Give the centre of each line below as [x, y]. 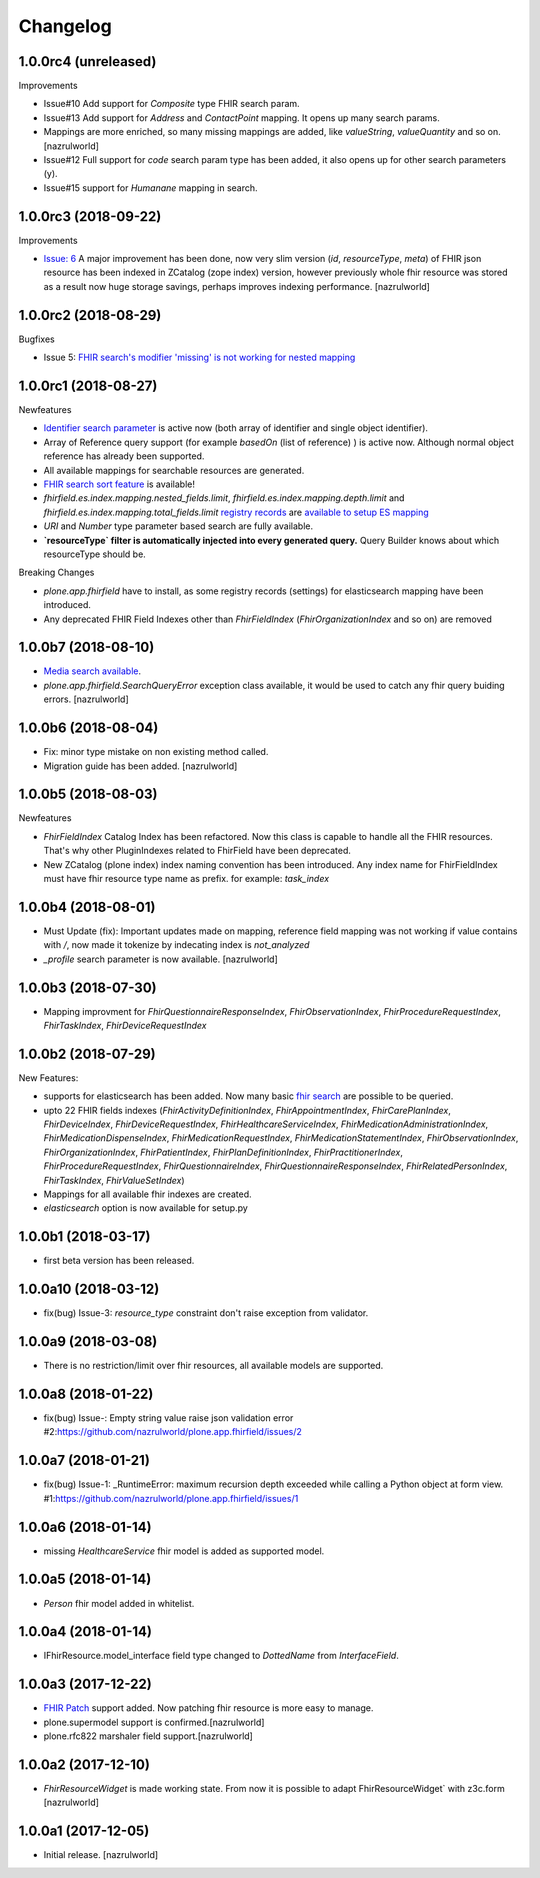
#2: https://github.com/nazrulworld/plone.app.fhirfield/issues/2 [172, 1432]
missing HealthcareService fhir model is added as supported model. [184, 1551]
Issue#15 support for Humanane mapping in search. [151, 187]
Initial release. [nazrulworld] [101, 1855]
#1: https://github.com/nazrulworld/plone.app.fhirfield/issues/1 [171, 1498]
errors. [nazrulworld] [86, 699]
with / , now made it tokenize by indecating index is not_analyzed [176, 945]
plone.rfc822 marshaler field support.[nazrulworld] [148, 1736]
